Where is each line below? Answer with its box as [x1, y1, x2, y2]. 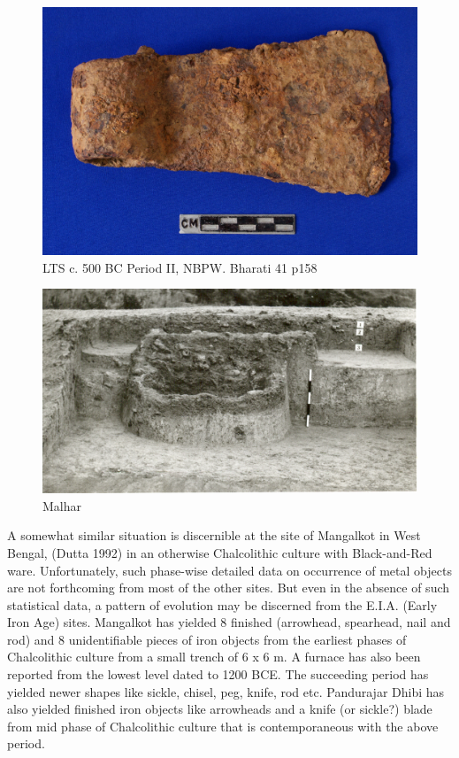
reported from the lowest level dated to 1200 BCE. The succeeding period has [7, 665, 429, 684]
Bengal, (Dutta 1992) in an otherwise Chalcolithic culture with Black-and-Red [7, 543, 432, 561]
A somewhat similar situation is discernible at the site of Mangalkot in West [7, 526, 421, 545]
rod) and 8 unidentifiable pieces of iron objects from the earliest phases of [7, 630, 407, 648]
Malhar [42, 496, 82, 514]
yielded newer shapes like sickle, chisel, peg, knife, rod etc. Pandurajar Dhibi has [7, 682, 445, 700]
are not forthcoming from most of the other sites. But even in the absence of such [7, 578, 450, 597]
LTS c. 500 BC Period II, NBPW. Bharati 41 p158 [42, 258, 317, 276]
